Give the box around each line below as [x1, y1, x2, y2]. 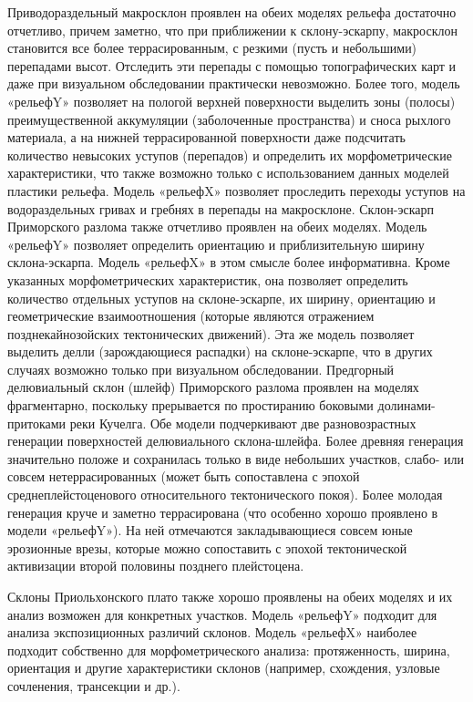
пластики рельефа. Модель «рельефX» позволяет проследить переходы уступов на [7, 181, 466, 200]
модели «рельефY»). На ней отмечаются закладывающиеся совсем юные [7, 521, 413, 540]
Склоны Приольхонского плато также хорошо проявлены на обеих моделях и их [7, 587, 453, 605]
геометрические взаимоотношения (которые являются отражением [7, 306, 375, 325]
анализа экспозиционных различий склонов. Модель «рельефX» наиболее [7, 623, 417, 642]
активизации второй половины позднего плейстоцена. [7, 556, 304, 575]
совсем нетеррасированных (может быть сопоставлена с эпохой [7, 467, 360, 486]
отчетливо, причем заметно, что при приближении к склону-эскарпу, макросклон [7, 20, 458, 39]
